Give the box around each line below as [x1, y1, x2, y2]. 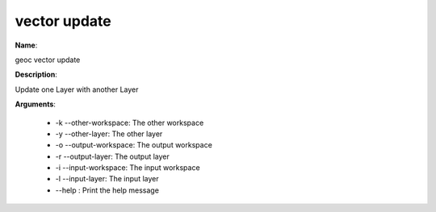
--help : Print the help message [55, 185, 159, 195]
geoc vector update [15, 55, 81, 64]
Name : [15, 40, 38, 50]
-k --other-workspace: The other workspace [55, 118, 204, 127]
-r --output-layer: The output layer [55, 152, 170, 161]
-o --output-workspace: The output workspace [55, 140, 213, 150]
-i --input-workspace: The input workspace [55, 163, 201, 173]
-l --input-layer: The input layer [55, 174, 159, 184]
